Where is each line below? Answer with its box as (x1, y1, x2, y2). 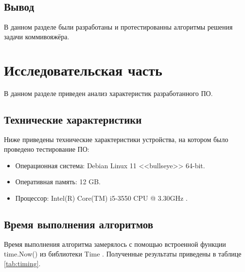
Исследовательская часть (4, 60, 162, 80)
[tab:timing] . (4, 258, 41, 268)
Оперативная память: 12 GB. (15, 176, 101, 187)
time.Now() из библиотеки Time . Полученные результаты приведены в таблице (4, 249, 242, 259)
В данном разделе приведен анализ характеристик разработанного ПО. (4, 88, 213, 98)
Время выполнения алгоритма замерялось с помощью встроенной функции (4, 239, 226, 249)
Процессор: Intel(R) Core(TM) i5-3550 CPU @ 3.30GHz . (15, 192, 188, 203)
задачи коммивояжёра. (4, 31, 70, 41)
